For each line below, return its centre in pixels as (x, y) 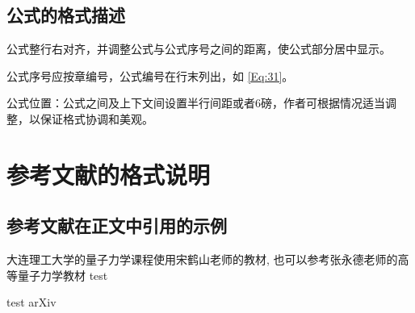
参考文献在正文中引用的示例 (117, 225)
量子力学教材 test (63, 275)
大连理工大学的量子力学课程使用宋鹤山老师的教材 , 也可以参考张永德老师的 (202, 259)
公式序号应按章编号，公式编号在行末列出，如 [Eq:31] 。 (150, 75)
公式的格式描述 (66, 15)
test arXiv (31, 302)
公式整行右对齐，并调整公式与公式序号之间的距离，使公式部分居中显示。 (199, 49)
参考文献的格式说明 (109, 174)
